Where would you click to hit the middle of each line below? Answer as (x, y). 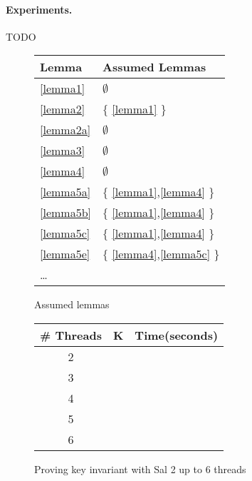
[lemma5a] (65, 192)
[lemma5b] (66, 213)
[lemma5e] (65, 254)
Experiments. (39, 9)
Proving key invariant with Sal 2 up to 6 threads (140, 469)
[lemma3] (63, 151)
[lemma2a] (65, 130)
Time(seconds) (177, 335)
